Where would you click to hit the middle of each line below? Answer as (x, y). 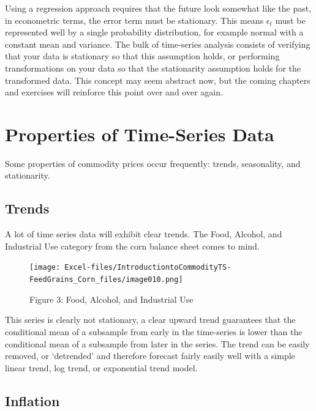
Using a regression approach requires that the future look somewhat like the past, (158, 8)
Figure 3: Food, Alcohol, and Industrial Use (111, 299)
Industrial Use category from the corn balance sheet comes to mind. (132, 246)
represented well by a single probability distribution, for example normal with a (154, 32)
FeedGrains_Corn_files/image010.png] (106, 280)
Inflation (32, 400)
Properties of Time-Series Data (140, 134)
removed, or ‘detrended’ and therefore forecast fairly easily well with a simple (150, 356)
